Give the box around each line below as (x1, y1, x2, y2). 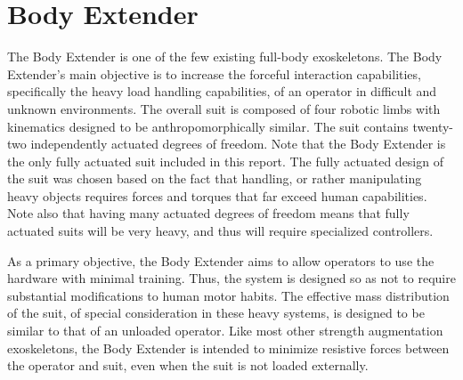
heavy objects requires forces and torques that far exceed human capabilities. (7, 186, 427, 205)
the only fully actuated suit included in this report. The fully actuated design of (7, 151, 443, 170)
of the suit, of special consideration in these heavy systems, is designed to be (7, 303, 425, 322)
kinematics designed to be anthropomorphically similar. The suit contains (7, 117, 409, 135)
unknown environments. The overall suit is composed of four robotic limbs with (7, 99, 441, 117)
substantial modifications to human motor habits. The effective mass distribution (7, 286, 450, 304)
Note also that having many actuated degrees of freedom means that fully (7, 204, 410, 222)
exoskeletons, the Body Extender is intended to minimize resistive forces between (7, 338, 450, 357)
